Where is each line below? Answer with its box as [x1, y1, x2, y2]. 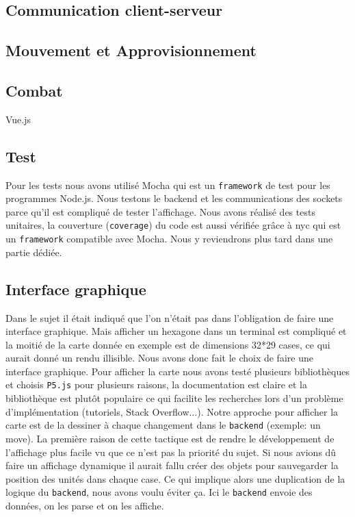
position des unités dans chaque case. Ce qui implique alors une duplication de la [5, 471, 345, 486]
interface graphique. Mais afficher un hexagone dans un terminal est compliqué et [5, 324, 347, 338]
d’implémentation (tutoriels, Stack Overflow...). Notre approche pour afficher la [5, 404, 339, 418]
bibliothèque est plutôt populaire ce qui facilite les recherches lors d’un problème [5, 391, 343, 405]
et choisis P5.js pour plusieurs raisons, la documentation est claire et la [5, 377, 307, 392]
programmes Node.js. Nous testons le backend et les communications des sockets [5, 191, 343, 205]
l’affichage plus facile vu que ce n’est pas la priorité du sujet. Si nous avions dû [5, 444, 337, 459]
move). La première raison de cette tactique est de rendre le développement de [5, 431, 334, 445]
